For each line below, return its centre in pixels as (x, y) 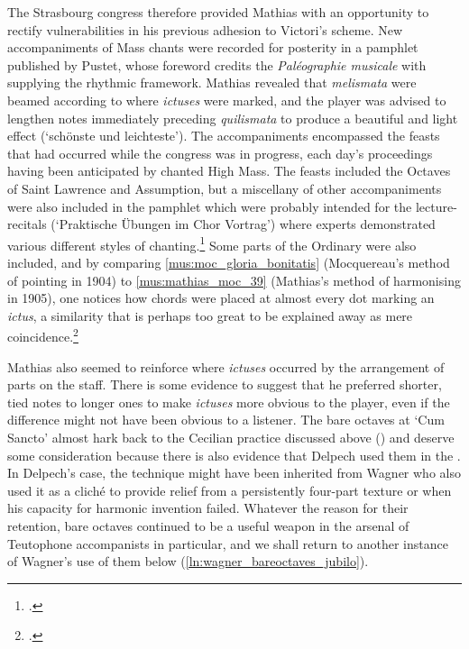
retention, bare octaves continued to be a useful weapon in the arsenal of (208, 525)
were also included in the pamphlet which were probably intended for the (210, 206)
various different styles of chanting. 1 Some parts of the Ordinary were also (212, 243)
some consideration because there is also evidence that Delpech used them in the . (234, 455)
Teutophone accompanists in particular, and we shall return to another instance (228, 543)
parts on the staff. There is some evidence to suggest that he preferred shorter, (225, 384)
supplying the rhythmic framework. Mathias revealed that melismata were (212, 82)
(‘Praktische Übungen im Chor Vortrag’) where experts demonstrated (243, 224)
